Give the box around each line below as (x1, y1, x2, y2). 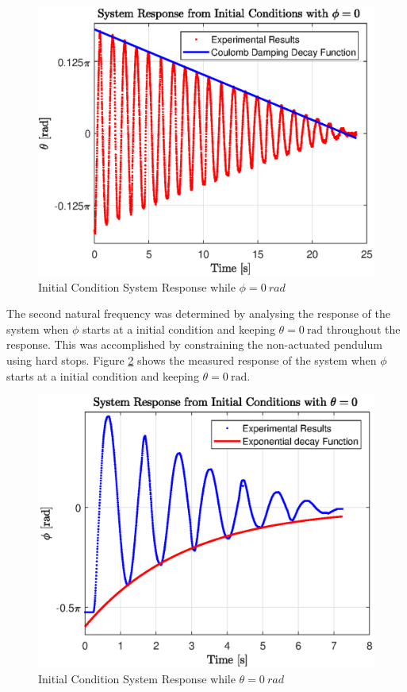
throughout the (326, 320, 401, 337)
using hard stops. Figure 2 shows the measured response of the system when (6, 352, 377, 369)
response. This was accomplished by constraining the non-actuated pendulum (6, 336, 382, 353)
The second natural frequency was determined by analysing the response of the (6, 305, 390, 322)
